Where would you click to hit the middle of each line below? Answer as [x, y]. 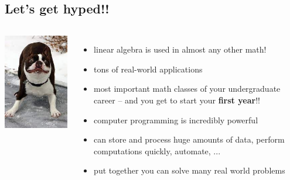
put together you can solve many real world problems [190, 170]
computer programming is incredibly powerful [176, 120]
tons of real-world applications [148, 69]
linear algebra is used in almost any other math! [180, 49]
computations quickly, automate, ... [157, 150]
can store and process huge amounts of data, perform [189, 139]
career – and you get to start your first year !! [177, 100]
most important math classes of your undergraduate [187, 89]
